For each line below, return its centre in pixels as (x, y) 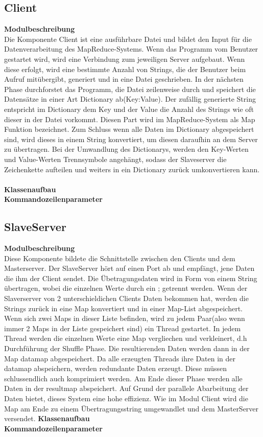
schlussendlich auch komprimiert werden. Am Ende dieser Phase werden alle (123, 378)
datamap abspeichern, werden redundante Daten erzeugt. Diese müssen (116, 368)
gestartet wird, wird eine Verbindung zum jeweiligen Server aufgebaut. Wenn (125, 59)
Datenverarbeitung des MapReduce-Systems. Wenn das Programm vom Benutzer (131, 49)
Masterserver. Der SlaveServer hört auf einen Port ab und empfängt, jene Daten (129, 268)
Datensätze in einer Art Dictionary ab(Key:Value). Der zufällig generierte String (130, 99)
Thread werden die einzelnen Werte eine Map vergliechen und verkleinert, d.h (126, 338)
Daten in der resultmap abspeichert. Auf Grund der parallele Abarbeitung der (126, 388)
